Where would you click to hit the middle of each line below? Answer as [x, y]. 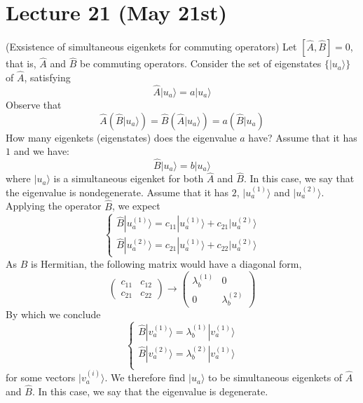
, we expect [136, 206]
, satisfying [47, 77]
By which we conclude [53, 314]
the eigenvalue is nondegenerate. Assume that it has [117, 192]
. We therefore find [145, 377]
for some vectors [41, 377]
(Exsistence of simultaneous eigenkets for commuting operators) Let [151, 47]
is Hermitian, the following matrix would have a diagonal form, [166, 263]
